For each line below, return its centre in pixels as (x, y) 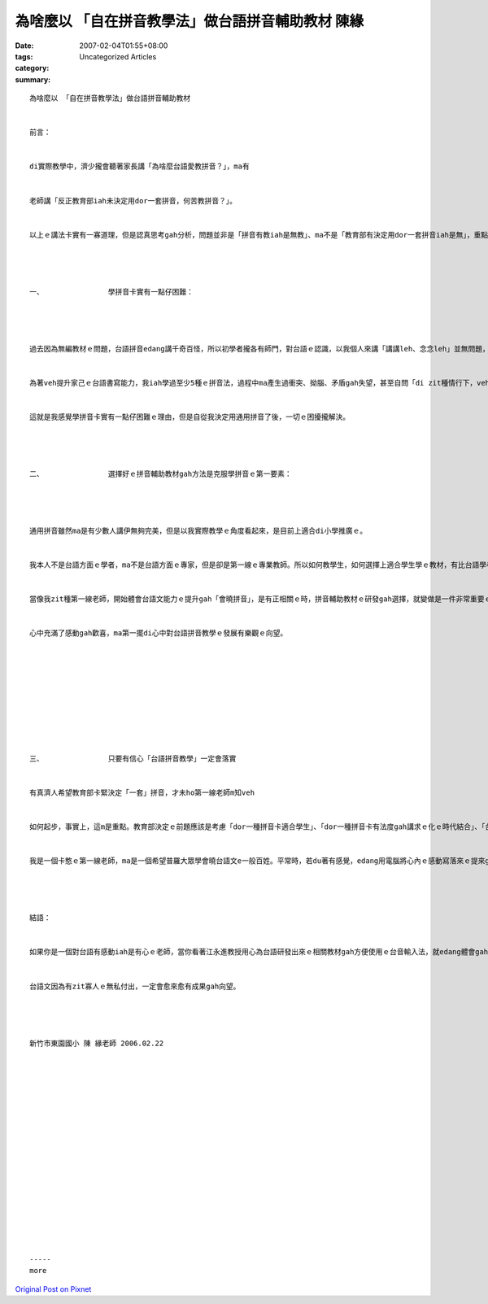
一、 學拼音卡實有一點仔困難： (112, 292)
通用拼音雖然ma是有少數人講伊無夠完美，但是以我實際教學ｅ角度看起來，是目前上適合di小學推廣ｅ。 (198, 530)
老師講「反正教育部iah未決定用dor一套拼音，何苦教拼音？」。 (133, 201)
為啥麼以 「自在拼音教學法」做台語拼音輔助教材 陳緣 (190, 21)
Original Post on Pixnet (53, 1289)
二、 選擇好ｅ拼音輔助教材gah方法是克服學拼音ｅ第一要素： (161, 474)
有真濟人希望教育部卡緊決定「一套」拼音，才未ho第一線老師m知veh (142, 792)
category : (32, 68)
